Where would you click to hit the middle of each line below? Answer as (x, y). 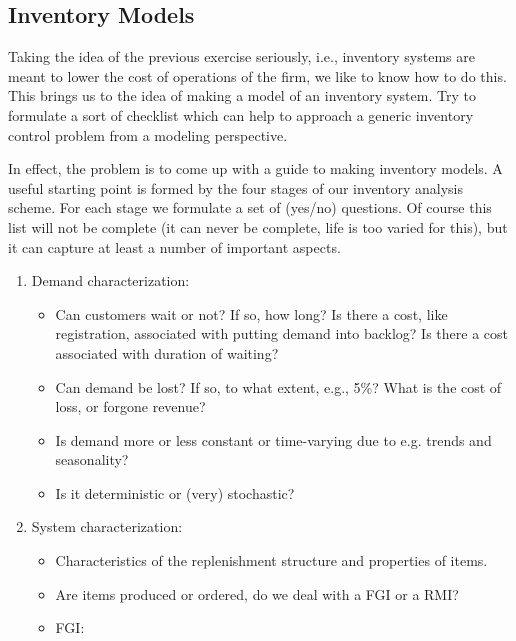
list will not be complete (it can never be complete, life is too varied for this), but (258, 226)
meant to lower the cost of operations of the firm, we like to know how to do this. (257, 75)
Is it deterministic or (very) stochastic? (175, 492)
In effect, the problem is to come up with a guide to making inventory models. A (255, 168)
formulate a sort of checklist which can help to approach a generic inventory (241, 114)
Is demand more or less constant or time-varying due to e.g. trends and (273, 439)
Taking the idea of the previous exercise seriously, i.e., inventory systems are (241, 56)
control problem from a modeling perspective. (148, 134)
